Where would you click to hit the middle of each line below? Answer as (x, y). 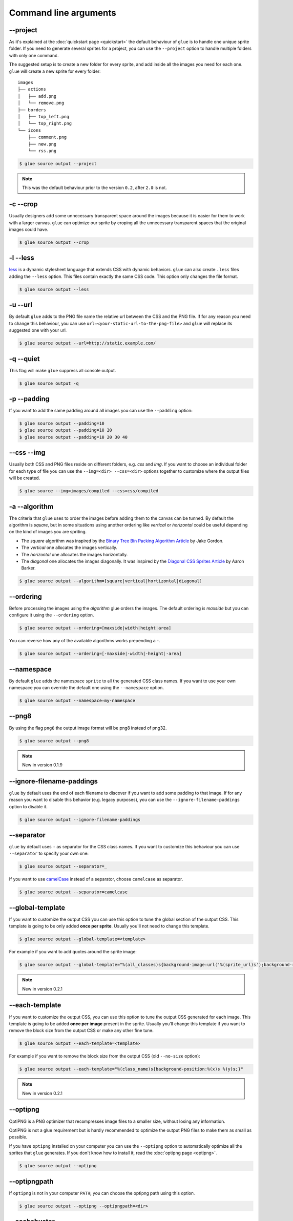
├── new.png (42, 144)
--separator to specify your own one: (49, 853)
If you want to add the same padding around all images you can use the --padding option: (101, 411)
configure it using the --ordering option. (52, 615)
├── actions (32, 89)
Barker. (29, 568)
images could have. (29, 229)
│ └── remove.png (41, 103)
